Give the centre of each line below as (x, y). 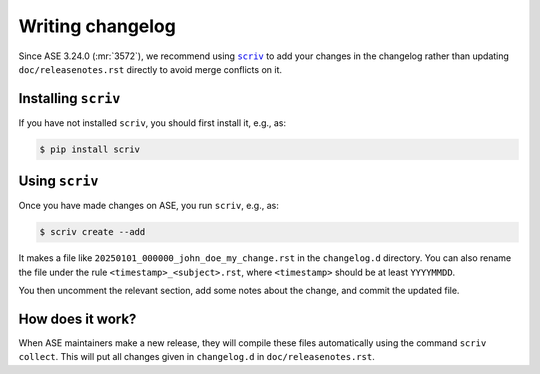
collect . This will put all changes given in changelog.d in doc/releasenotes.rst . (196, 357)
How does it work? (77, 318)
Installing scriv (69, 98)
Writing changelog (97, 26)
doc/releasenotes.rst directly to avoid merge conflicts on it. (150, 69)
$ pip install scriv (89, 149)
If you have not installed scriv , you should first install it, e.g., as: (152, 122)
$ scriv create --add (92, 232)
